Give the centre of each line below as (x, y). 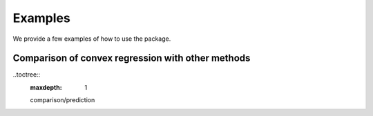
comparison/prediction (63, 100)
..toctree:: (27, 75)
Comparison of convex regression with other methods (132, 58)
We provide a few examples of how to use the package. (92, 39)
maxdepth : (46, 87)
